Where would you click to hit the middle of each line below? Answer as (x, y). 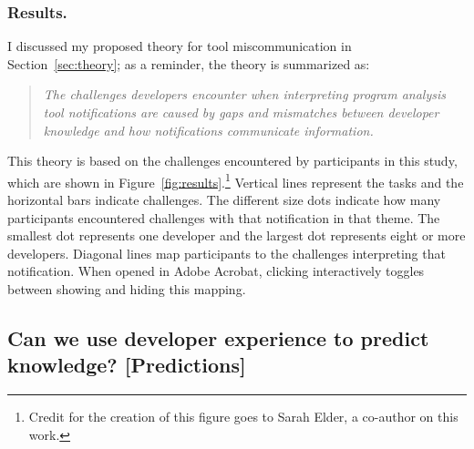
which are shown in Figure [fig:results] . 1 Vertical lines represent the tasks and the (236, 180)
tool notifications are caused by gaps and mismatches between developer (241, 112)
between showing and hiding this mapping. (127, 289)
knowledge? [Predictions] (127, 365)
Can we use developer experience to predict (218, 337)
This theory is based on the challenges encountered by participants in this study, (232, 161)
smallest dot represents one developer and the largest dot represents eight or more (237, 235)
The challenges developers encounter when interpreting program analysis (245, 94)
